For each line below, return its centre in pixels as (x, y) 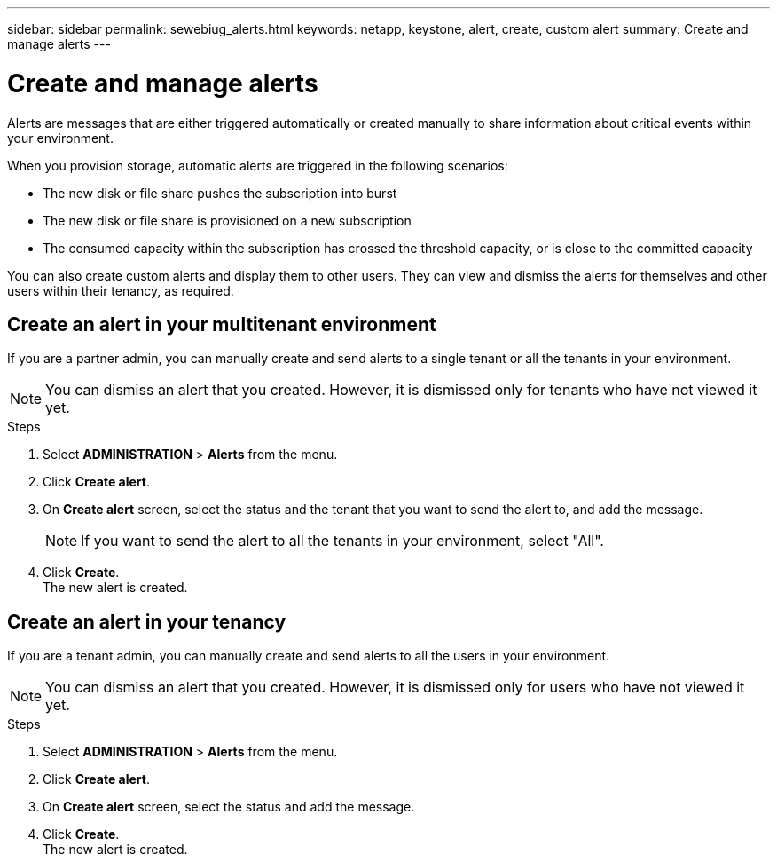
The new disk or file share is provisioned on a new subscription (227, 220)
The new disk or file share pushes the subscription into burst (220, 193)
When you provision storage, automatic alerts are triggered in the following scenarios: (258, 165)
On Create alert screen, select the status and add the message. (229, 807)
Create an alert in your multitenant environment (222, 324)
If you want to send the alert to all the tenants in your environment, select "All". (342, 541)
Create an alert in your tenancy (147, 621)
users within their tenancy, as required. (121, 290)
